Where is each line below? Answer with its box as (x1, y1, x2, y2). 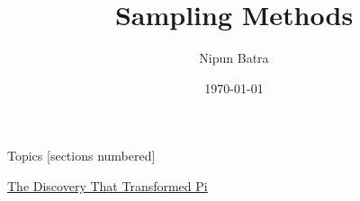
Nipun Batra (199, 48, 269, 67)
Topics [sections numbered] (7, 146, 156, 165)
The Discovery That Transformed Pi (7, 176, 208, 195)
